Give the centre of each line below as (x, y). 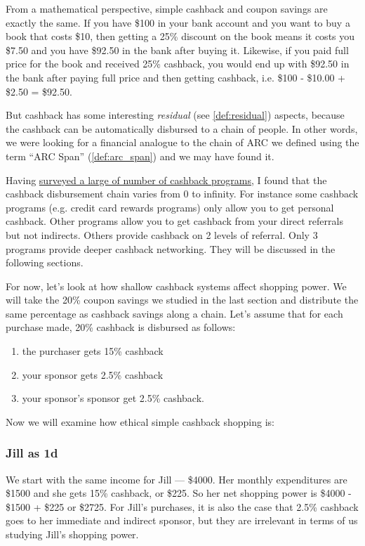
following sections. (45, 262)
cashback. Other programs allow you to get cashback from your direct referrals (174, 221)
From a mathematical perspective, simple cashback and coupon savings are (167, 8)
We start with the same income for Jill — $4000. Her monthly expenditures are (177, 479)
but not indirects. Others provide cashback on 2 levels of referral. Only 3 (162, 234)
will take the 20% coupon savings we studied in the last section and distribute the (182, 300)
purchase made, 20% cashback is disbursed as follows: (121, 327)
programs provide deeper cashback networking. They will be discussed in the (171, 248)
